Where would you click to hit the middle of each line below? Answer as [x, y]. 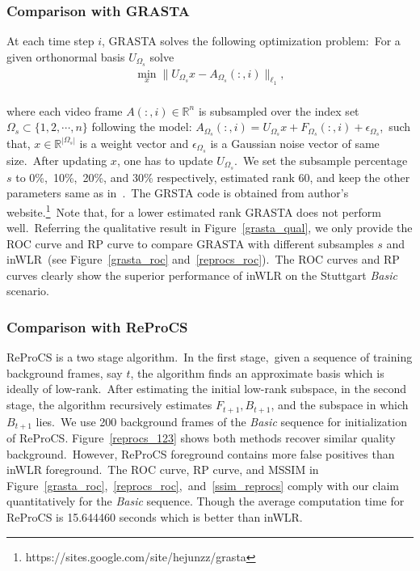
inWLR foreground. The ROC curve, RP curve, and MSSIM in [163, 469]
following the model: [142, 127]
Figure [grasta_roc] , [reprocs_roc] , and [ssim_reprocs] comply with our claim [203, 485]
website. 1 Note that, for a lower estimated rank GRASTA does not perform [194, 210]
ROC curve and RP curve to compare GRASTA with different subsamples [190, 243]
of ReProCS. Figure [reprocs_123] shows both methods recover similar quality [201, 437]
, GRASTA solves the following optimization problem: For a [251, 41]
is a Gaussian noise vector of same [295, 143]
